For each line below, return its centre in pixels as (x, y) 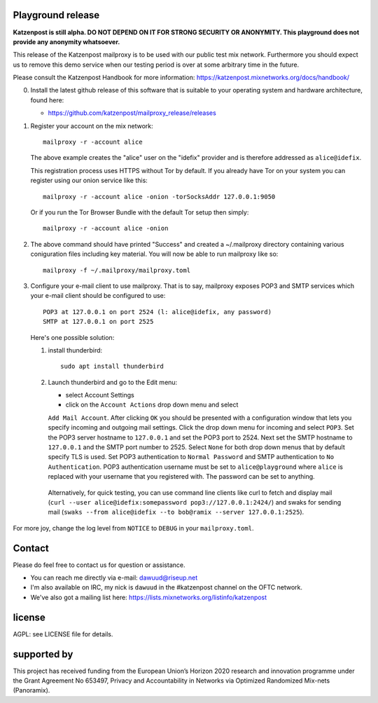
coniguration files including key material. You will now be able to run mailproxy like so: (154, 254)
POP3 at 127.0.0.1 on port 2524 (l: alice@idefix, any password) (157, 312)
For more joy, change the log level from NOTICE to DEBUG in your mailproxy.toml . (133, 528)
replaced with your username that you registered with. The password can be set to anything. (181, 477)
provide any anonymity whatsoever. (66, 41)
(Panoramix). (31, 690)
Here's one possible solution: (72, 337)
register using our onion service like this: (89, 180)
